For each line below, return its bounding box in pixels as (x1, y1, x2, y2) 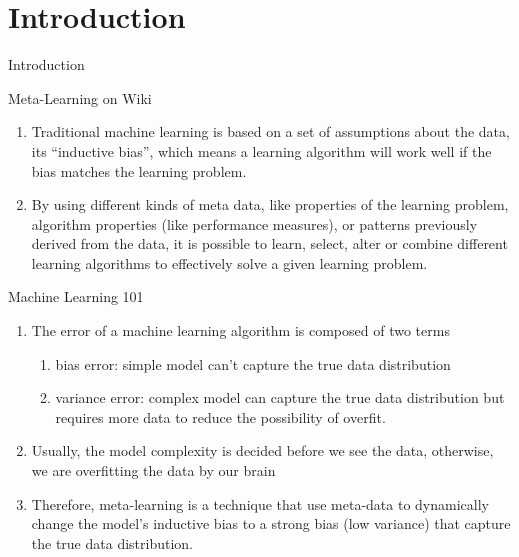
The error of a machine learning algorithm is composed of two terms (31, 320, 450, 341)
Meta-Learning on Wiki (8, 87, 152, 108)
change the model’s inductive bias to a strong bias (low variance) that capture (31, 513, 511, 534)
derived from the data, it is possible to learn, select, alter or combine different (31, 233, 508, 254)
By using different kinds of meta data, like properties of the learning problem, (31, 194, 509, 215)
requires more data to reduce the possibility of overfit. (55, 406, 386, 427)
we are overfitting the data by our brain (31, 460, 276, 481)
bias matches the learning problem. (31, 160, 247, 181)
